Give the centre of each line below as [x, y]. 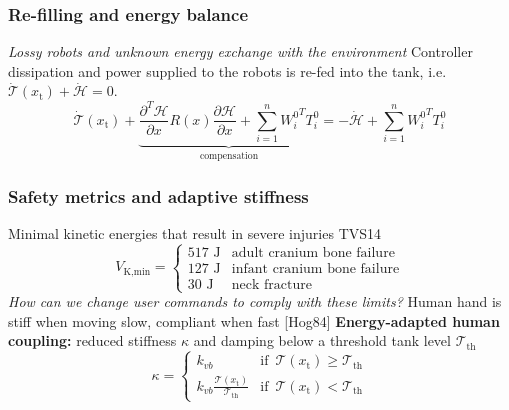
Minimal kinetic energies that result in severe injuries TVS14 [195, 232]
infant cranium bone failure [315, 268]
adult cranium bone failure [313, 252]
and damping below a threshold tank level [322, 340]
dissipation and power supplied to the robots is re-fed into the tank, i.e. [227, 70]
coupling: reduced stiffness [92, 340]
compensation [229, 156]
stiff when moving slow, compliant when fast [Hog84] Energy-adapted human [254, 320]
